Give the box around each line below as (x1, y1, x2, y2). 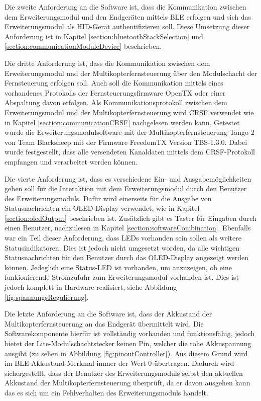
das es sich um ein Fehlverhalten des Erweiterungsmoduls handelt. (5, 387, 208, 397)
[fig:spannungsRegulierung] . (5, 291, 89, 302)
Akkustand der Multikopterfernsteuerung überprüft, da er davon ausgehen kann (5, 377, 250, 388)
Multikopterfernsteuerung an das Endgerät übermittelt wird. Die (5, 318, 204, 329)
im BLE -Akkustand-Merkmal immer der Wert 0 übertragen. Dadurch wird (5, 358, 234, 368)
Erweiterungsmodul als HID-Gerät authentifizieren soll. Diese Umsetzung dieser (5, 21, 250, 32)
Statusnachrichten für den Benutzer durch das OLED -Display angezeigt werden (5, 252, 248, 263)
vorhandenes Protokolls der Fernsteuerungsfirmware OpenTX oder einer (5, 87, 226, 98)
